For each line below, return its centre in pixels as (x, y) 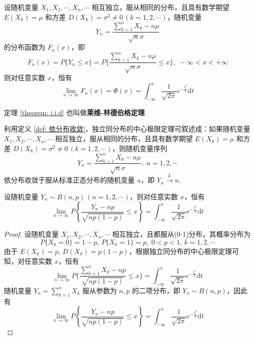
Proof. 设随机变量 (31, 234)
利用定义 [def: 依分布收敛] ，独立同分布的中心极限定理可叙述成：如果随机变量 (127, 129)
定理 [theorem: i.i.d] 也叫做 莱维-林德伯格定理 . (75, 112)
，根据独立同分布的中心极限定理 (181, 251)
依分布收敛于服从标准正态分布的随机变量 (69, 180)
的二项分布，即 (156, 290)
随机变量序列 (147, 148)
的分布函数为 (25, 47)
